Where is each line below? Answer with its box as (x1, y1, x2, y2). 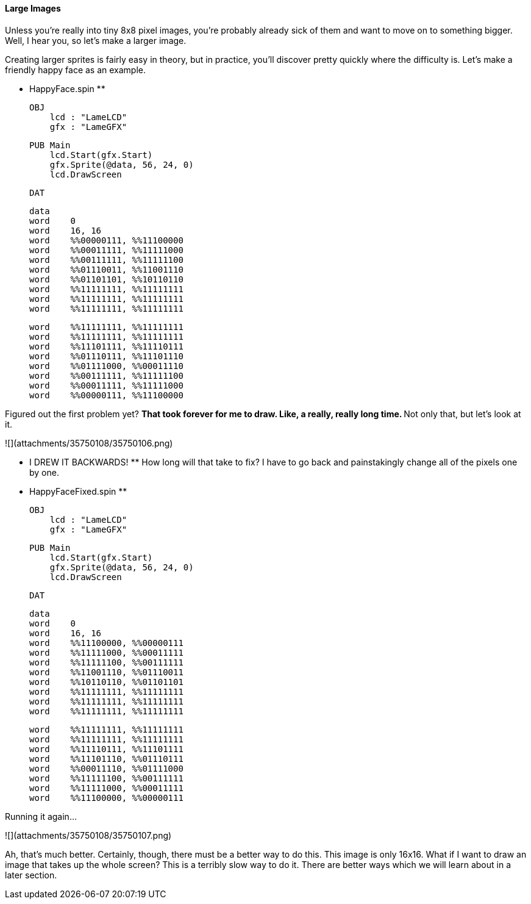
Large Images (5, 3, 61, 13)
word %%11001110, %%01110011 (29, 667, 184, 677)
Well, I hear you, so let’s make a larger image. (5, 35, 187, 46)
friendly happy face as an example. (5, 64, 146, 75)
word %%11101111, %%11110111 (29, 341, 184, 351)
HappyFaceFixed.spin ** (29, 486, 127, 497)
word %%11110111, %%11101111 (29, 744, 184, 754)
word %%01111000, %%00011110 (29, 361, 184, 371)
